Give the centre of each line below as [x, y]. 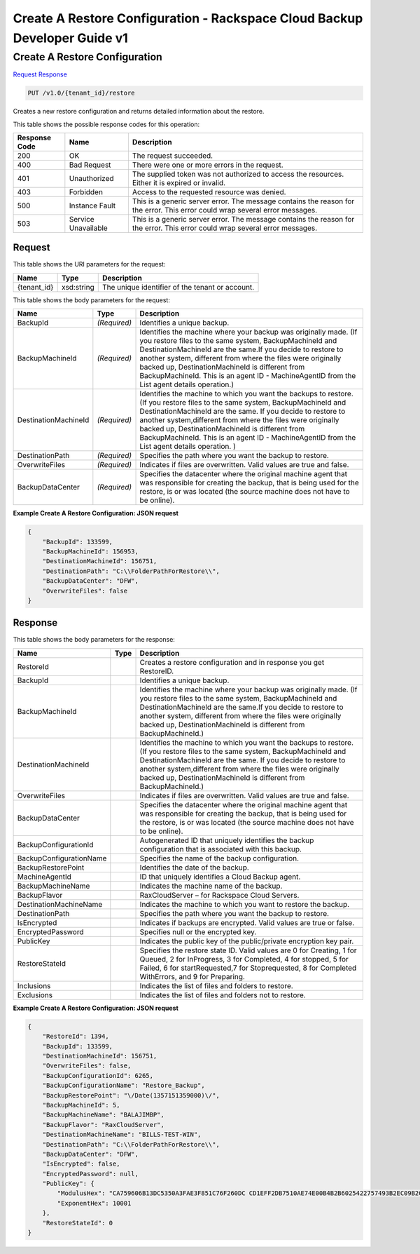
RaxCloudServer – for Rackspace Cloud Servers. [219, 895]
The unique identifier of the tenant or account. [178, 287]
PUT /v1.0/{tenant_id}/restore [82, 93]
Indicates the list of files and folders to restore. [216, 985]
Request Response [40, 74]
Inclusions [34, 985]
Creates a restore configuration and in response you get [232, 662]
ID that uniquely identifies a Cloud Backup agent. [220, 877]
